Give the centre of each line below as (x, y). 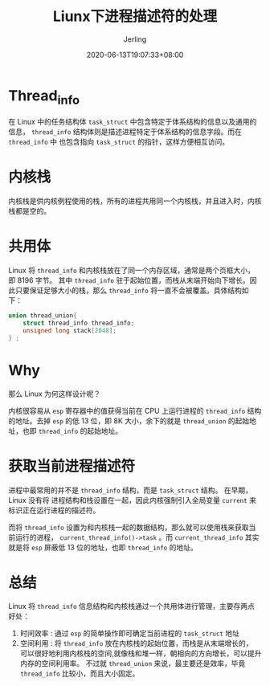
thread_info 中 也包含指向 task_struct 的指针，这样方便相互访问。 (119, 142)
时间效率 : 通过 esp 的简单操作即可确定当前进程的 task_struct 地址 (129, 633)
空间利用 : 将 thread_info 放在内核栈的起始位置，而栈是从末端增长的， (136, 643)
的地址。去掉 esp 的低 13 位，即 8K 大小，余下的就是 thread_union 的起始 (129, 421)
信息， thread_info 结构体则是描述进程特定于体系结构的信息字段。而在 (125, 132)
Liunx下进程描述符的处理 (135, 16)
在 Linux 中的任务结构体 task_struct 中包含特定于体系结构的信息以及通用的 (133, 122)
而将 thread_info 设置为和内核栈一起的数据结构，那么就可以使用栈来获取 (129, 527)
